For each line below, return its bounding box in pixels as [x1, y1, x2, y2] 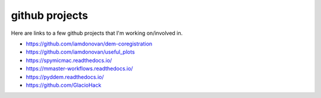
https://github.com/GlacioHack [26, 81, 102, 89]
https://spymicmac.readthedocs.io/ [26, 57, 112, 64]
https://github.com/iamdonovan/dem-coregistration [26, 40, 153, 47]
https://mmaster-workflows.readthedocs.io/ [26, 65, 133, 72]
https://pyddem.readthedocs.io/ [26, 73, 104, 80]
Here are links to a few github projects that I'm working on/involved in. [11, 30, 183, 37]
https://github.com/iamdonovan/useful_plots [26, 48, 135, 55]
